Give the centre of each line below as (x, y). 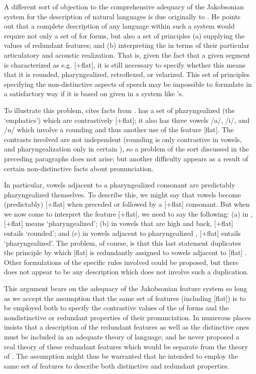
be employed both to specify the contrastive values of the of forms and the (116, 308)
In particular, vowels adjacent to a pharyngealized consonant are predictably (120, 185)
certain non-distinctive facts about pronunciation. (79, 168)
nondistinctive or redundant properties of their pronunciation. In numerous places (128, 317)
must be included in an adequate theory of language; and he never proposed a (122, 337)
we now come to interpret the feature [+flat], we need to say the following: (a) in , (128, 213)
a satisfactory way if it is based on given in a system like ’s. (94, 93)
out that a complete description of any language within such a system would (119, 26)
